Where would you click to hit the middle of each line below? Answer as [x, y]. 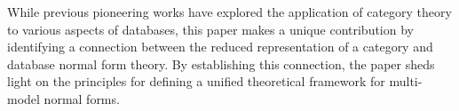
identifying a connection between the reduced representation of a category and [220, 47]
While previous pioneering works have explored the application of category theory [229, 12]
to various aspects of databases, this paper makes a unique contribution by [210, 29]
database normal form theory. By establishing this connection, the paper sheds [221, 63]
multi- [406, 81]
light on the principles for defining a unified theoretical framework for [196, 81]
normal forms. [82, 98]
